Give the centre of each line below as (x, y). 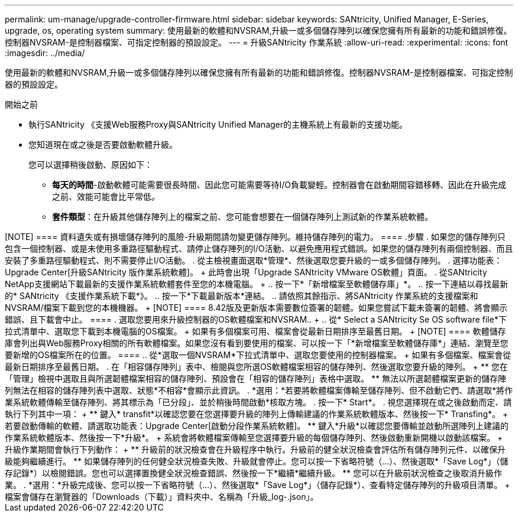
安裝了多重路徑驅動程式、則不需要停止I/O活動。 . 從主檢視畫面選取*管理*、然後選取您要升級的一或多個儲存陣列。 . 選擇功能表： (254, 260)
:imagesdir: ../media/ (45, 53)
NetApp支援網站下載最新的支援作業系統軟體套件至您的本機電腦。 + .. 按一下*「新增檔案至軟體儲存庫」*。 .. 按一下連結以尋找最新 (257, 284)
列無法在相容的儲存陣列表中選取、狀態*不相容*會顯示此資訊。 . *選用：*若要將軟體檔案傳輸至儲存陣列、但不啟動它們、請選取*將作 (259, 390)
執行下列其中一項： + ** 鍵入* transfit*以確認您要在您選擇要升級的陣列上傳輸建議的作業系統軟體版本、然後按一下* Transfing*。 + (257, 414)
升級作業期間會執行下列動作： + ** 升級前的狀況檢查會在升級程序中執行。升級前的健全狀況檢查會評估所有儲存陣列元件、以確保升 (255, 449)
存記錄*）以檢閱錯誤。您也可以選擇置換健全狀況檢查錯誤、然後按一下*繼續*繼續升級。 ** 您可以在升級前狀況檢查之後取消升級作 (253, 473)
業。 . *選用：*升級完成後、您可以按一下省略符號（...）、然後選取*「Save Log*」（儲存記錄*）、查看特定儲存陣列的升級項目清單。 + (258, 485)
